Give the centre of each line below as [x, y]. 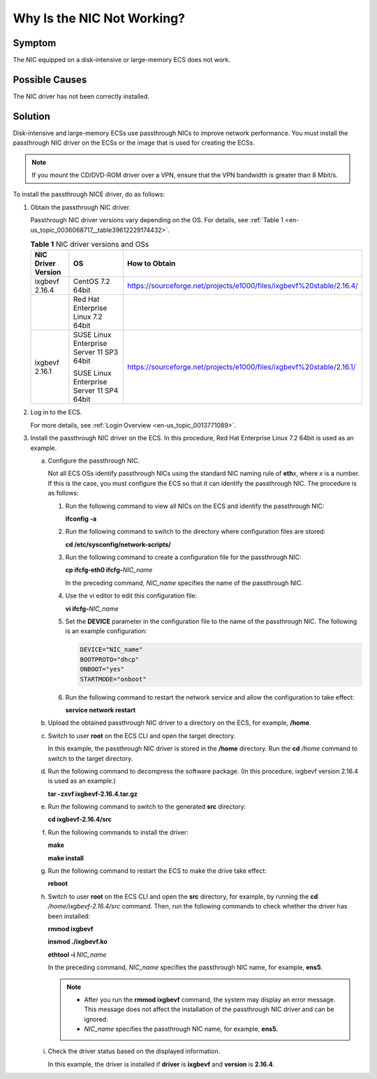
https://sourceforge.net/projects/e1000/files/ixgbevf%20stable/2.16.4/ [243, 286]
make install [66, 858]
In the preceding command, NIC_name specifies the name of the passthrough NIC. [184, 583]
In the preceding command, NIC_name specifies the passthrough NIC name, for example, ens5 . [185, 967]
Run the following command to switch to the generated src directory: [147, 806]
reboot [58, 883]
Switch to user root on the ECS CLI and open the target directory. [142, 736]
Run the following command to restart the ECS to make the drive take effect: [157, 871]
